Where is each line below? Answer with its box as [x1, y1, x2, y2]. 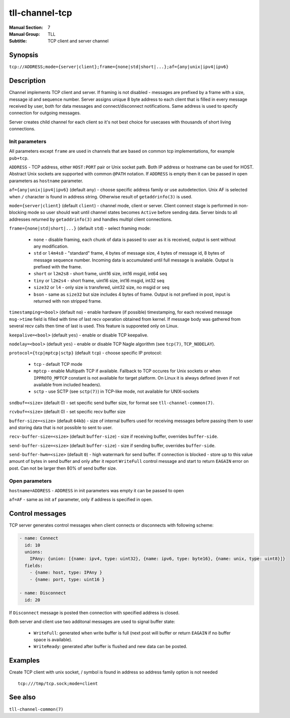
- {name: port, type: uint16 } [29, 576, 105, 582]
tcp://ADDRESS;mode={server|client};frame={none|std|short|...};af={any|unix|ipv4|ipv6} [9, 64, 229, 70]
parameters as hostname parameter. [9, 178, 83, 184]
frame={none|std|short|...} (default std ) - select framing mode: [9, 225, 151, 231]
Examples [9, 656, 40, 665]
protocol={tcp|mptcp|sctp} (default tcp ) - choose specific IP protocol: [9, 350, 162, 356]
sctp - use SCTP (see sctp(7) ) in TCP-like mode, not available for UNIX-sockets [33, 388, 199, 394]
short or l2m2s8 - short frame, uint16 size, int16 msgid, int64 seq [33, 271, 168, 277]
